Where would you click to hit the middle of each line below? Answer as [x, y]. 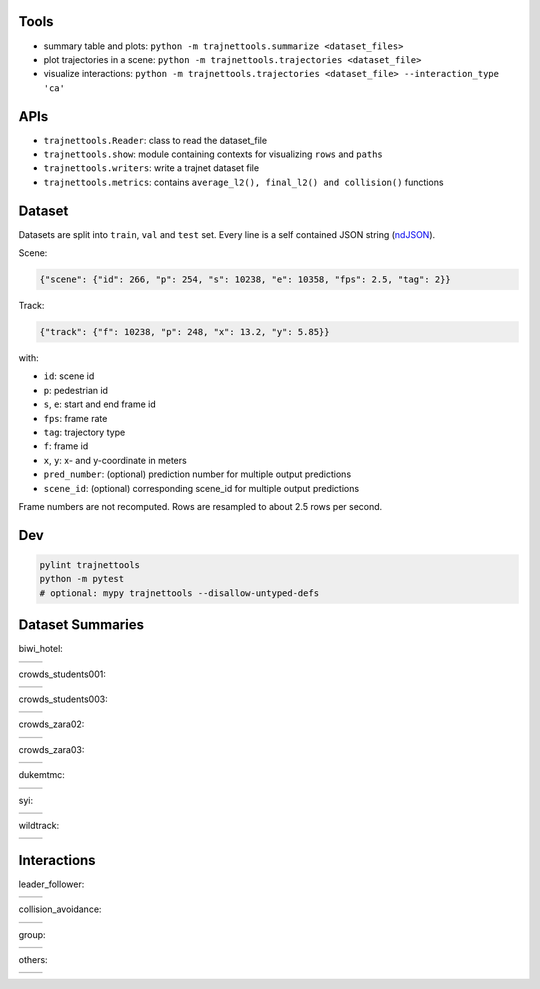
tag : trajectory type [84, 432]
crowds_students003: [63, 699]
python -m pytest [82, 579]
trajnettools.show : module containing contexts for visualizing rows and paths [213, 154]
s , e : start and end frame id [99, 404]
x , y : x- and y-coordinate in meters [115, 460]
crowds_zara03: [51, 749]
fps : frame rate [75, 418]
